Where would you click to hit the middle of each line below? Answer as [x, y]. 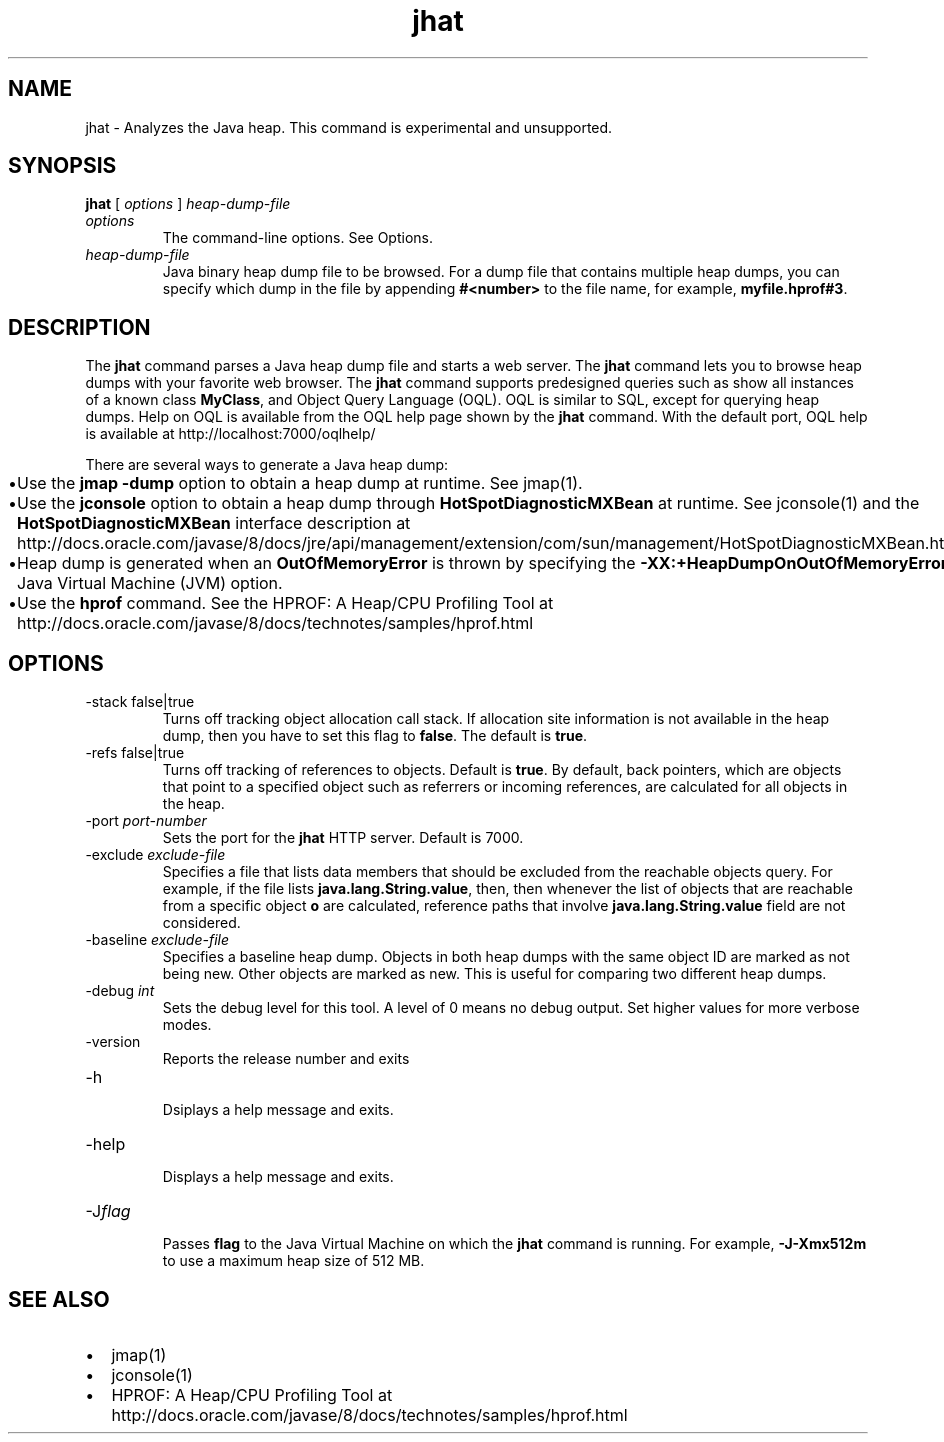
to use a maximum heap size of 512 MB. [293, 1261]
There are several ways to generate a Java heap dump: [267, 465]
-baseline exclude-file [157, 940]
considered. [201, 923]
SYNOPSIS [62, 166]
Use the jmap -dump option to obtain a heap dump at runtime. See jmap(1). [300, 483]
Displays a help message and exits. [278, 1177]
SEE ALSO [59, 1299]
